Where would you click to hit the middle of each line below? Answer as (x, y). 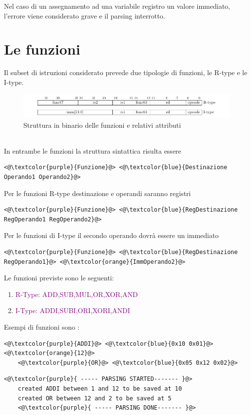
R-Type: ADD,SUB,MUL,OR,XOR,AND (77, 294)
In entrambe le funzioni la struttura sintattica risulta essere (93, 150)
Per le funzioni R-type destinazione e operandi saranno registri (97, 193)
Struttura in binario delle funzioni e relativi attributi (102, 125)
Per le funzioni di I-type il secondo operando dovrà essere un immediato (111, 235)
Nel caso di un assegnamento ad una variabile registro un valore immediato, (117, 6)
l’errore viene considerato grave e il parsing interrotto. (85, 15)
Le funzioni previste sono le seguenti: (59, 278)
